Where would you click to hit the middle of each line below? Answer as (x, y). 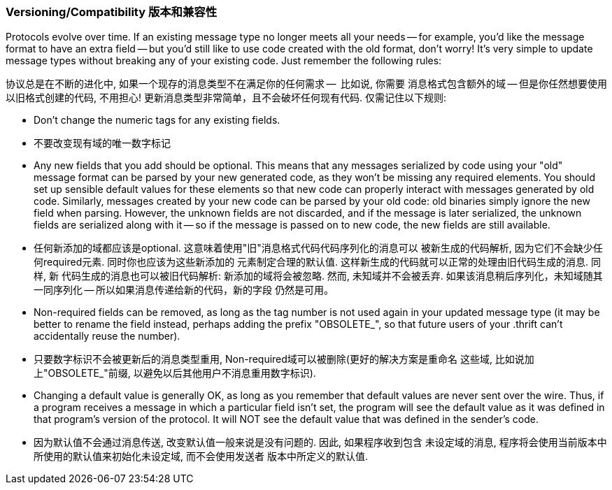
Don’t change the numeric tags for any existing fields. (157, 120)
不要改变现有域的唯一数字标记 (102, 143)
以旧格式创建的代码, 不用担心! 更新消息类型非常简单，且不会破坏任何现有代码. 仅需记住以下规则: (226, 98)
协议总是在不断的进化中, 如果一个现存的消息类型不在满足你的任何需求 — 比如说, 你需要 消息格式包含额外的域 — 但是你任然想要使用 (306, 84)
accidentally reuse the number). (107, 336)
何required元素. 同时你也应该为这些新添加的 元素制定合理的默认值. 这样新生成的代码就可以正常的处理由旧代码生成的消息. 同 (318, 262)
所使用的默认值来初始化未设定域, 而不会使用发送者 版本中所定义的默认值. (201, 456)
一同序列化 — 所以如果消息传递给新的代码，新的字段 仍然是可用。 (184, 290)
